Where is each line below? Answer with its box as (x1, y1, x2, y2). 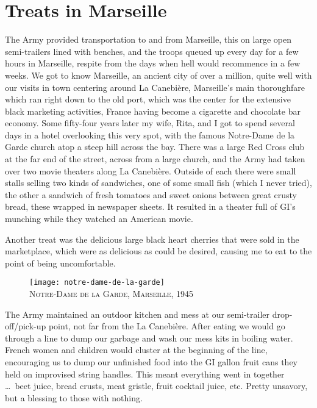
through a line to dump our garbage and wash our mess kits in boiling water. (5, 331, 293, 344)
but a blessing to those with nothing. (5, 391, 143, 404)
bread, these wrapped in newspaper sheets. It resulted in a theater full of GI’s (5, 200, 296, 213)
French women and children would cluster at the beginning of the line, (5, 343, 268, 356)
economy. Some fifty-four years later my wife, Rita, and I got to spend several (5, 116, 295, 129)
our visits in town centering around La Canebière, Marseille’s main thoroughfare (5, 81, 305, 93)
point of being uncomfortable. (5, 256, 116, 269)
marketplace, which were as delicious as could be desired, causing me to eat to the (5, 245, 312, 257)
